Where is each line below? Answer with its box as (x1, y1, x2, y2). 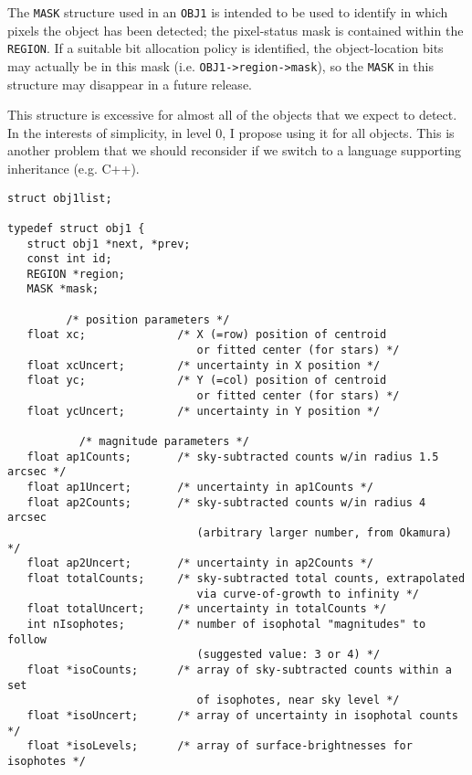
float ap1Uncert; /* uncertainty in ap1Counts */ (26, 481, 373, 494)
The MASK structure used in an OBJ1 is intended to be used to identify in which (7, 3, 448, 21)
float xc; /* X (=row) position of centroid (26, 328, 387, 342)
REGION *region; (26, 267, 125, 281)
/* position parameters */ (66, 313, 230, 326)
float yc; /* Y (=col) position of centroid (26, 374, 387, 387)
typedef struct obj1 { (7, 221, 145, 235)
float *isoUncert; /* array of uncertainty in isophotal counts (26, 708, 458, 722)
